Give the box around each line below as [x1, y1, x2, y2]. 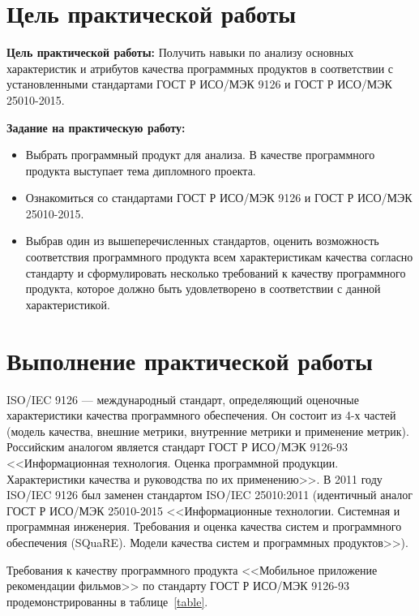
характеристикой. [25, 295, 110, 312]
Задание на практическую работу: [6, 118, 186, 136]
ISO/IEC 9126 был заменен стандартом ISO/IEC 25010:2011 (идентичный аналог [6, 486, 413, 503]
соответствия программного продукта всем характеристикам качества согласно [25, 248, 413, 265]
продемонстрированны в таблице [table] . [6, 592, 208, 610]
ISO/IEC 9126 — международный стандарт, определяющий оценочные [6, 390, 359, 407]
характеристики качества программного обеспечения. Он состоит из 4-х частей [6, 407, 396, 424]
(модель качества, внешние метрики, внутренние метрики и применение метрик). [6, 422, 409, 439]
